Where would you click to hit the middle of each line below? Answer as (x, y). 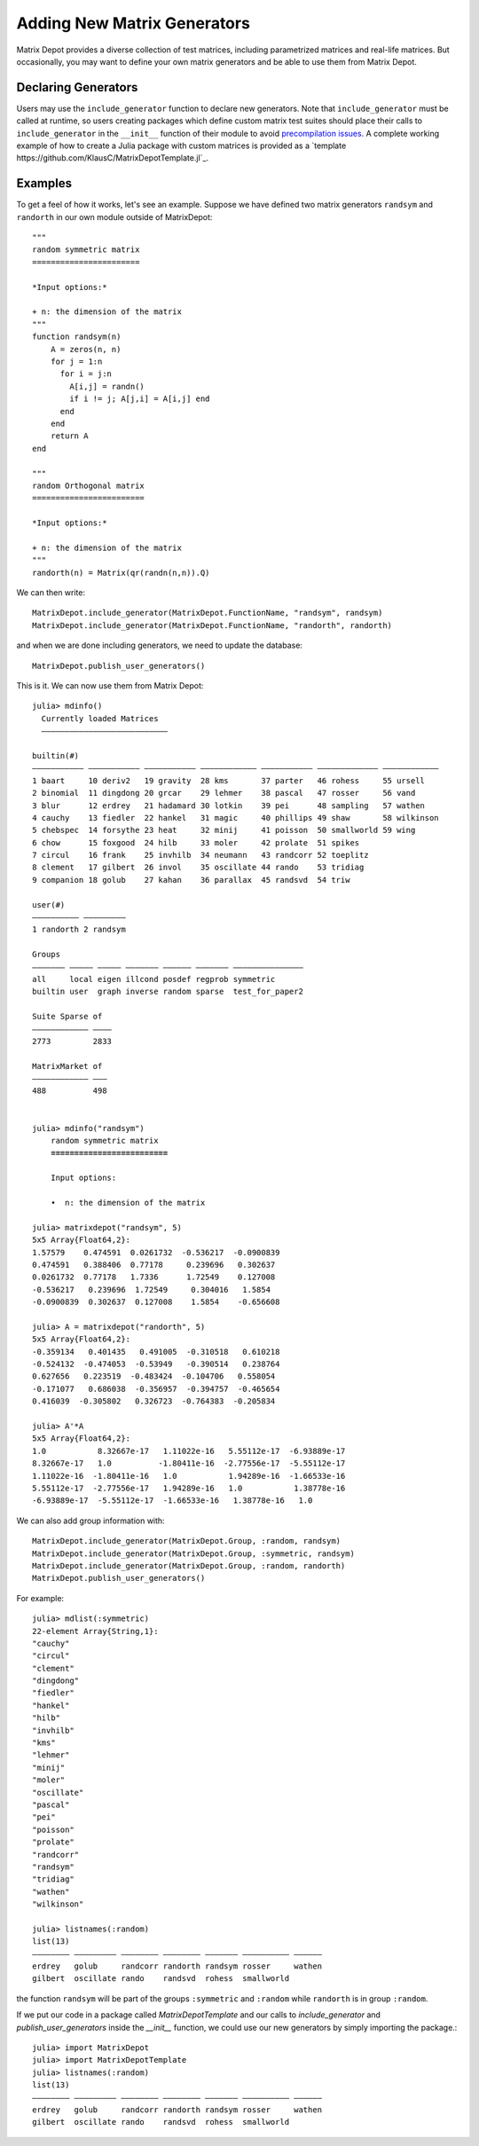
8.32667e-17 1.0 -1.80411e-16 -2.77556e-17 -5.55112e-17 (189, 1463)
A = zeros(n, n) (86, 349)
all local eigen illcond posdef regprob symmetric (154, 979)
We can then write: (51, 593)
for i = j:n (86, 374)
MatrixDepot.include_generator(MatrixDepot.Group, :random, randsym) (187, 1541)
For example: (40, 1598)
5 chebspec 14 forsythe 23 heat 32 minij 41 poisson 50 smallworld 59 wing (224, 830)
